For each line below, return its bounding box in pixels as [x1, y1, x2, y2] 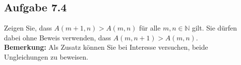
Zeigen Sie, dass [4, 23, 52, 33]
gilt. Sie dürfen [192, 23, 237, 33]
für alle [139, 23, 161, 33]
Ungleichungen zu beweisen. [4, 51, 89, 62]
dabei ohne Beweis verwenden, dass [4, 32, 111, 42]
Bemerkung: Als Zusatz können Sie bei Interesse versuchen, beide [4, 42, 208, 52]
